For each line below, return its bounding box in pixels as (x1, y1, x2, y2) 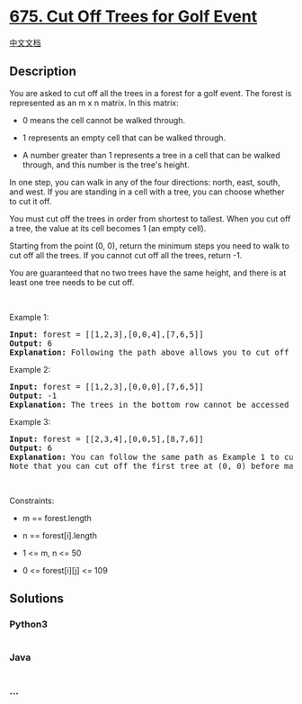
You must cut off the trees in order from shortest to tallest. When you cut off (9, 213, 291, 224)
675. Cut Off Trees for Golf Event (9, 6, 258, 27)
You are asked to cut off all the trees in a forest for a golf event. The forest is (9, 87, 292, 98)
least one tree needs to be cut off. (9, 276, 135, 287)
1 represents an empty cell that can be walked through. (22, 132, 226, 143)
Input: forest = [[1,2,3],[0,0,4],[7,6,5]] (9, 329, 204, 339)
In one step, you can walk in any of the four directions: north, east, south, (9, 176, 280, 187)
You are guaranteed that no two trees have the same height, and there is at (9, 267, 287, 278)
